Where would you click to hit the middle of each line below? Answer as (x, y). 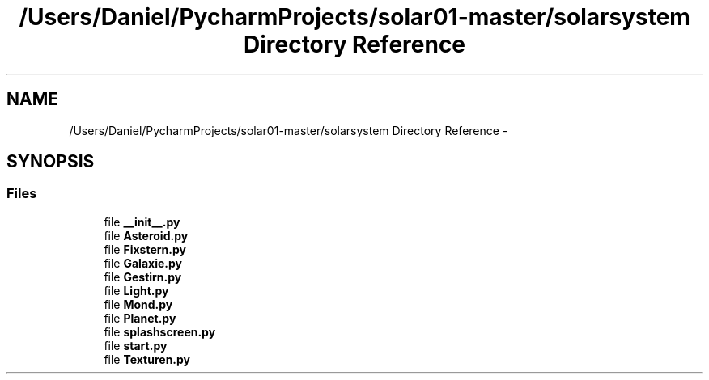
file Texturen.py (147, 359)
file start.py (136, 345)
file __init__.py (142, 222)
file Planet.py (140, 318)
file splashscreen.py (160, 331)
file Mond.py (138, 304)
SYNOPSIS (51, 162)
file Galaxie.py (143, 263)
